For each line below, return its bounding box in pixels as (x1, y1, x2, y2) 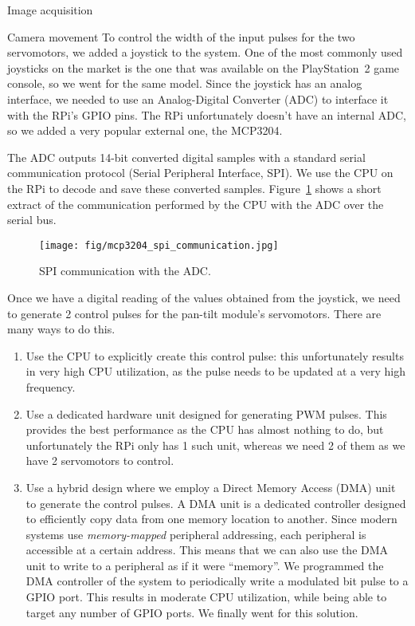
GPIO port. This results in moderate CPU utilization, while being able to (25, 589, 387, 605)
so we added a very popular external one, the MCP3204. (7, 122, 283, 139)
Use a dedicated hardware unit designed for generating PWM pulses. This (25, 405, 387, 422)
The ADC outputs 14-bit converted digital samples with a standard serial (7, 148, 366, 165)
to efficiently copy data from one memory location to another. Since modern (25, 510, 397, 527)
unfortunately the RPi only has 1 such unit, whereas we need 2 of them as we (25, 436, 405, 453)
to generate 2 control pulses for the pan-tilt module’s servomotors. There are (7, 305, 382, 321)
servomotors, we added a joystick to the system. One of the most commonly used (7, 44, 403, 61)
